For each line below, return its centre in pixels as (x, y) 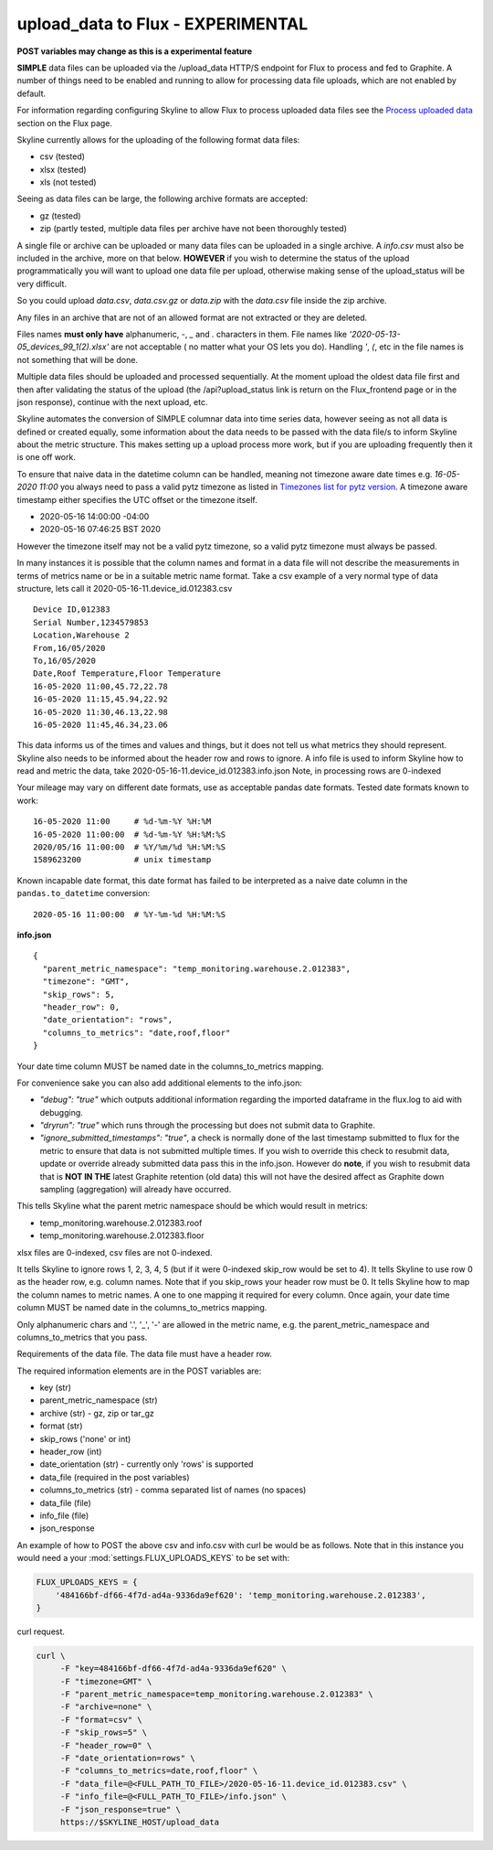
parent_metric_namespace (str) (99, 1400)
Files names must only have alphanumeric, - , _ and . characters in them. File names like (182, 334)
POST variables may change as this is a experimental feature (135, 51)
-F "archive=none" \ (106, 1707)
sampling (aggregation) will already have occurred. (136, 1190)
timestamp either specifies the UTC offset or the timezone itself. (137, 499)
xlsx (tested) (63, 169)
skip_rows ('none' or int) (85, 1438)
